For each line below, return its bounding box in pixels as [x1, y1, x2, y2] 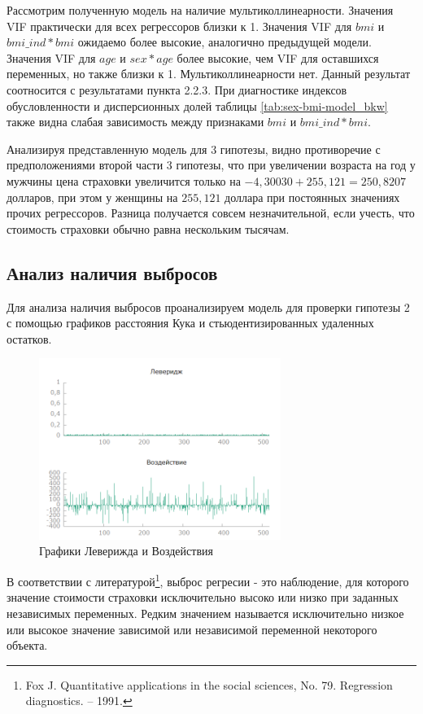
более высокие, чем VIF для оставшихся [177, 49, 379, 66]
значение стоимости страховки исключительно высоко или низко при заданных [7, 589, 399, 606]
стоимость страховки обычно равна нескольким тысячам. [7, 220, 290, 237]
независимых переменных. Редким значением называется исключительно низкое [7, 604, 404, 621]
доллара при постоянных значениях [225, 188, 400, 205]
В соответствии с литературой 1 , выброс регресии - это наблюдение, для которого [7, 571, 409, 589]
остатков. [7, 330, 52, 347]
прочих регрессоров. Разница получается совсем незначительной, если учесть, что [7, 204, 415, 221]
